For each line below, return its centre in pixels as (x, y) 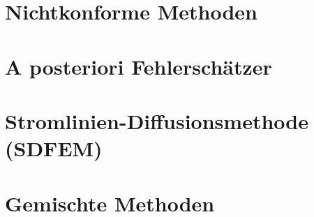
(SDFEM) (54, 148)
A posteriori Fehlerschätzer (139, 66)
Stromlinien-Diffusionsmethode (157, 120)
